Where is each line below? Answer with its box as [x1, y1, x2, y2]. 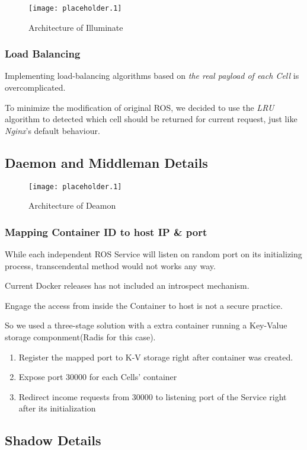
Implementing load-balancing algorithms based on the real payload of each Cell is [5, 69, 299, 82]
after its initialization [18, 402, 96, 414]
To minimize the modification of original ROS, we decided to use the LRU [5, 101, 274, 113]
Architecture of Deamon [28, 199, 116, 212]
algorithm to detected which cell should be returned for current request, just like [5, 113, 298, 125]
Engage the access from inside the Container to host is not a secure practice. [5, 299, 283, 311]
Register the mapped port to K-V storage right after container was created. [18, 350, 293, 363]
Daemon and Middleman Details [5, 153, 208, 171]
